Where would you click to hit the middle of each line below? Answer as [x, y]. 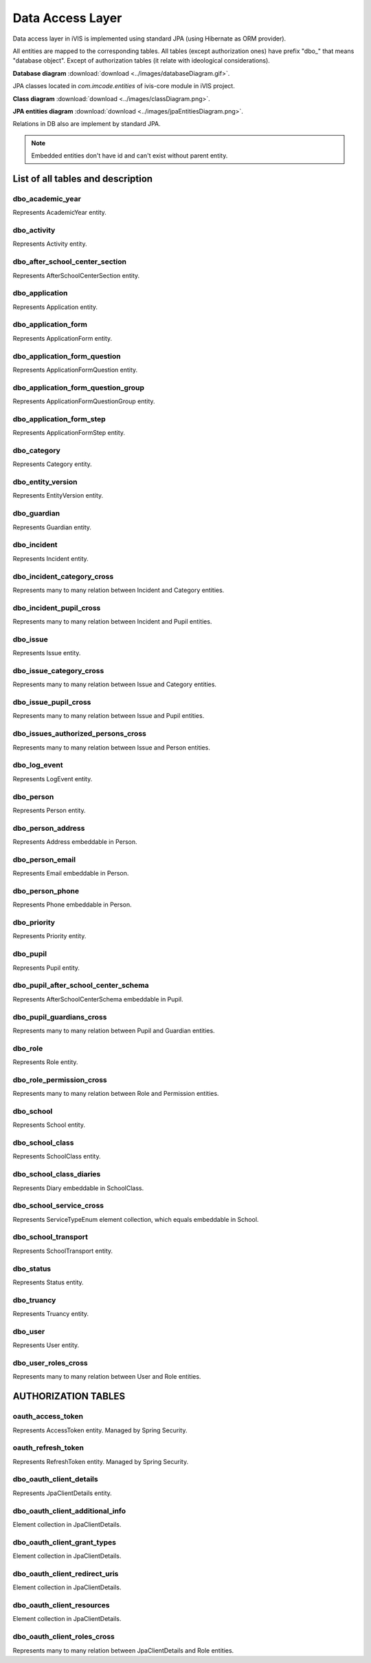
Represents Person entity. [49, 810]
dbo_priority [34, 922]
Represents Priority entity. [49, 936]
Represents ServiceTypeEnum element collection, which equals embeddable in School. [136, 1219]
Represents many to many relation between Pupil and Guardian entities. [114, 1030]
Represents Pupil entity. [46, 968]
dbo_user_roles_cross [50, 1363]
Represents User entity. [46, 1345]
